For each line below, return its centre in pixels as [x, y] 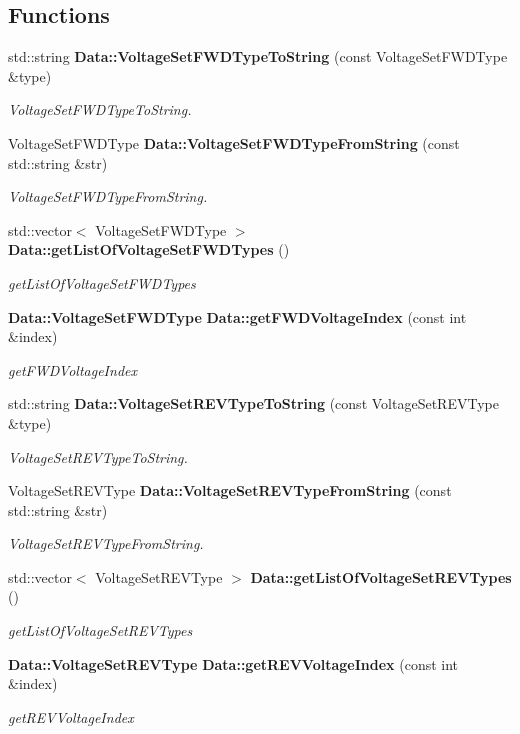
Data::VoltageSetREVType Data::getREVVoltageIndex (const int [233, 663]
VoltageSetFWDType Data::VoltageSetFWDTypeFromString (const [234, 142]
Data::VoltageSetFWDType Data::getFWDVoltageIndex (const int [237, 316]
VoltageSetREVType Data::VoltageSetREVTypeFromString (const [230, 490]
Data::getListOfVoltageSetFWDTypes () [149, 249]
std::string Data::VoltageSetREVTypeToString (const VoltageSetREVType [253, 403]
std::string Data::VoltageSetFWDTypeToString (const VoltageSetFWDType [258, 56]
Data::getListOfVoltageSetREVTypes [381, 576]
